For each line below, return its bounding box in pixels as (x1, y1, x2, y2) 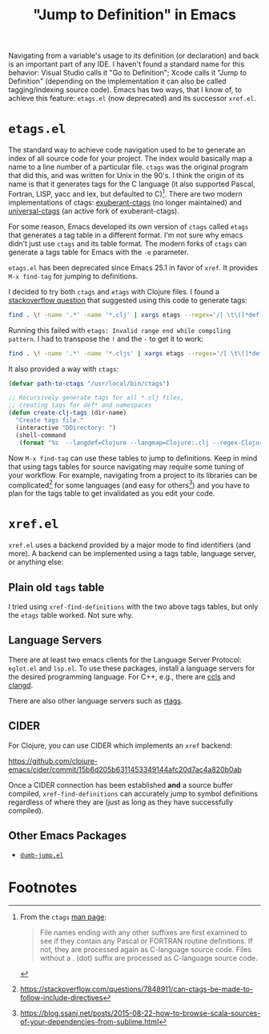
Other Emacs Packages (8, 829, 127, 842)
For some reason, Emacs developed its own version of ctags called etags (8, 221, 249, 231)
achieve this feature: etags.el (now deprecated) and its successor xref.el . (8, 94, 256, 103)
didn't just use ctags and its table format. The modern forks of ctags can (8, 238, 247, 248)
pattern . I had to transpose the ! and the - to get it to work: (8, 334, 204, 343)
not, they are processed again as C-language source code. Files (39, 945, 252, 955)
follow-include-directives (19, 993, 103, 1003)
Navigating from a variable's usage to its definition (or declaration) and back (8, 51, 259, 61)
